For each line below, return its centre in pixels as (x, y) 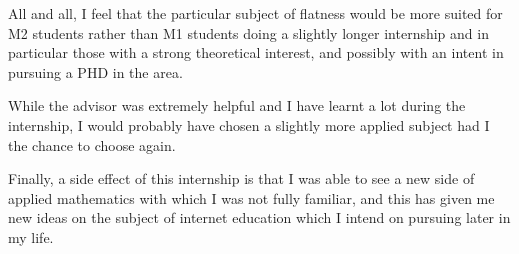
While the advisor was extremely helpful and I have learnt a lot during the (237, 105)
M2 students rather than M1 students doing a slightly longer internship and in (248, 32)
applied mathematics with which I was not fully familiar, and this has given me (251, 197)
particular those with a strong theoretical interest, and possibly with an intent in (256, 52)
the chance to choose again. (92, 144)
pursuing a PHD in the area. (95, 71)
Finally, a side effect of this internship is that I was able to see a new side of (241, 178)
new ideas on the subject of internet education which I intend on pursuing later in (259, 217)
